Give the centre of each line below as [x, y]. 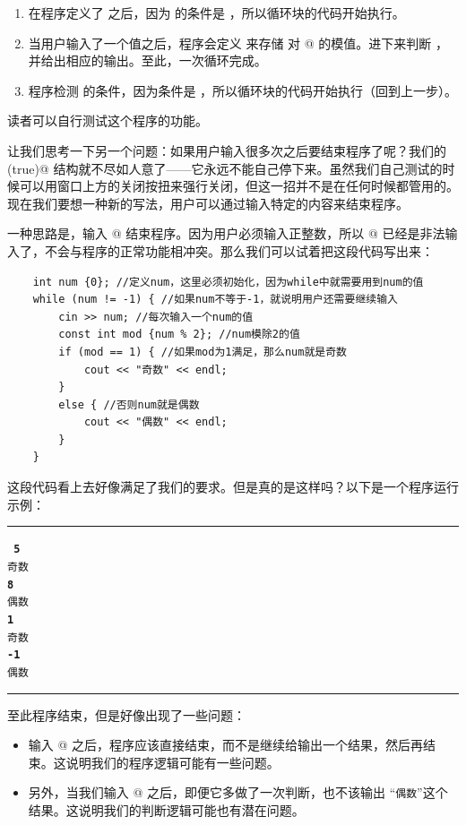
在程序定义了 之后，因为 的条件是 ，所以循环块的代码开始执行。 [216, 13]
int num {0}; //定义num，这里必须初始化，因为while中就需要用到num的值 [228, 282]
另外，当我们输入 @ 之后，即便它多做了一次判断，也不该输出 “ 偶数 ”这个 [238, 792]
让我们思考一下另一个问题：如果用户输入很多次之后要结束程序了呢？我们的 [227, 150]
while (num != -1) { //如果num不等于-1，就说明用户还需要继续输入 [215, 300]
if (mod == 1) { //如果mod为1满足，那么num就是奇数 [203, 352]
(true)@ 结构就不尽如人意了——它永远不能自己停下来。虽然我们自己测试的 [225, 168]
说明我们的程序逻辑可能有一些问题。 [173, 762]
